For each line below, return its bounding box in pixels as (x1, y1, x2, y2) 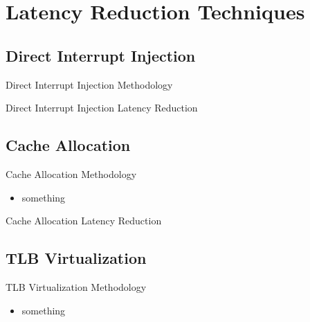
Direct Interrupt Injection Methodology (6, 77, 173, 91)
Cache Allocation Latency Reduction (6, 213, 162, 228)
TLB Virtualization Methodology (6, 279, 147, 294)
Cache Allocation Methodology (6, 166, 137, 181)
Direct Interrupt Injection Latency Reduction (6, 100, 198, 115)
